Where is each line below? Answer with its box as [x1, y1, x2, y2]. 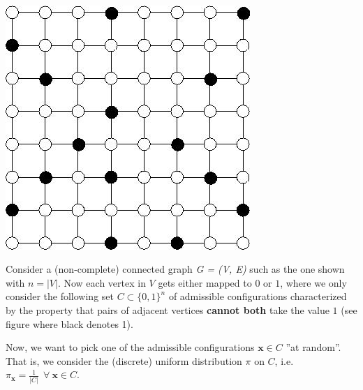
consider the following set [6, 289, 114, 303]
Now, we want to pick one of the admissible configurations [6, 340, 255, 354]
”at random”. [286, 340, 341, 354]
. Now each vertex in [57, 275, 146, 290]
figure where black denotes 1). [6, 316, 133, 331]
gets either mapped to [158, 275, 252, 290]
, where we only [280, 275, 347, 290]
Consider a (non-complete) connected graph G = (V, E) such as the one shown [6, 262, 345, 276]
